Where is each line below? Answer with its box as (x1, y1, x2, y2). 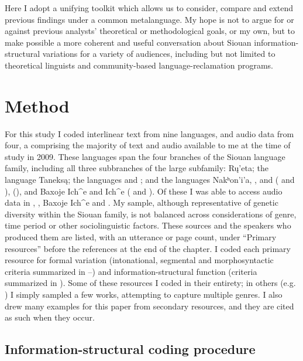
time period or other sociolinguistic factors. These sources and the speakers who (5, 219, 291, 231)
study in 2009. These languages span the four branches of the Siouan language (5, 150, 285, 162)
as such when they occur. (5, 311, 95, 323)
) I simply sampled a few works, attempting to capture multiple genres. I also (5, 288, 283, 300)
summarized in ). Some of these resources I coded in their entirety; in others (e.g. (5, 277, 296, 289)
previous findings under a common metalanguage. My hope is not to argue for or (5, 13, 294, 25)
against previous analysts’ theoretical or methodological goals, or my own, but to (5, 25, 295, 37)
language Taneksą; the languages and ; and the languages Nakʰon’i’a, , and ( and (5, 173, 295, 186)
